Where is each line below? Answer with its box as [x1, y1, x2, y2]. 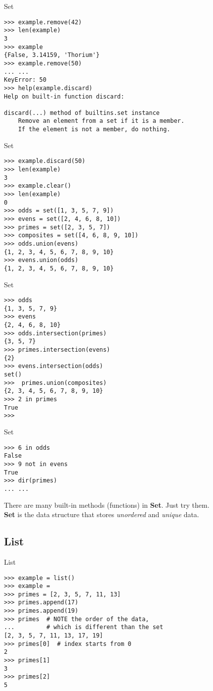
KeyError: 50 [4, 76, 46, 84]
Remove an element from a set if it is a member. [18, 117, 185, 125]
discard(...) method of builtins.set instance [4, 109, 160, 116]
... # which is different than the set [4, 624, 164, 631]
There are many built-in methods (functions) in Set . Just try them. [4, 499, 210, 510]
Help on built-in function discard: [4, 93, 125, 100]
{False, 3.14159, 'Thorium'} [4, 52, 100, 59]
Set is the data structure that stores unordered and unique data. [4, 509, 199, 520]
